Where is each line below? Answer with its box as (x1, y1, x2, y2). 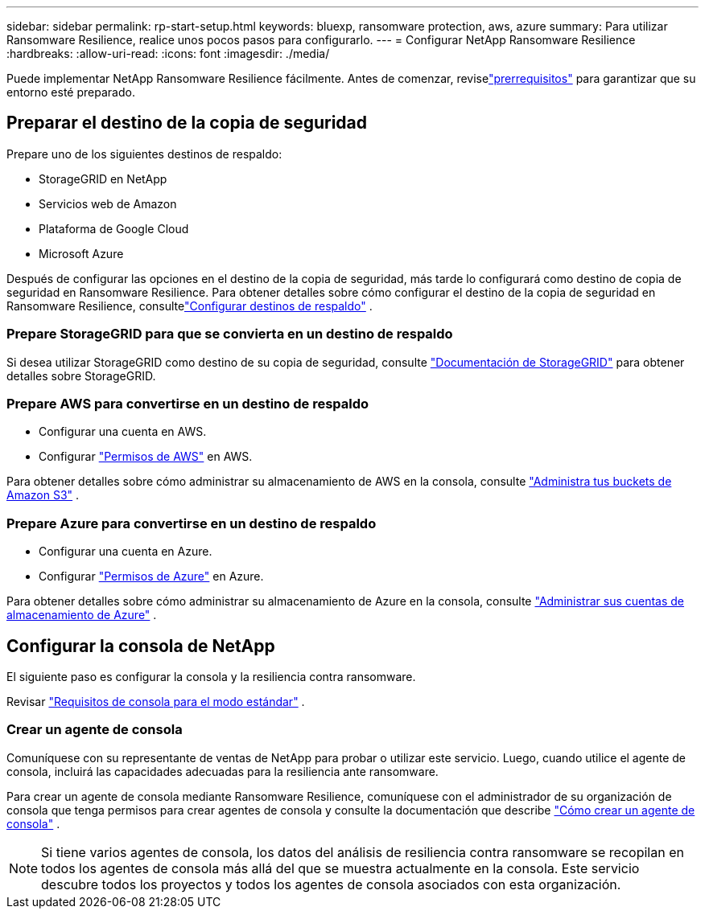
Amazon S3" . (6, 488, 80, 503)
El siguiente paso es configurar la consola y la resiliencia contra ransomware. (6, 669, 416, 683)
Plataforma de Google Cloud (39, 221, 189, 236)
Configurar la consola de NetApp (6, 635, 275, 656)
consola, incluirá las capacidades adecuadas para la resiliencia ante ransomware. (6, 764, 439, 778)
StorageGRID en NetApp (39, 171, 167, 186)
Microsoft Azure (39, 246, 124, 261)
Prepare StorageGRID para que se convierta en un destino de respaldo (6, 326, 453, 343)
